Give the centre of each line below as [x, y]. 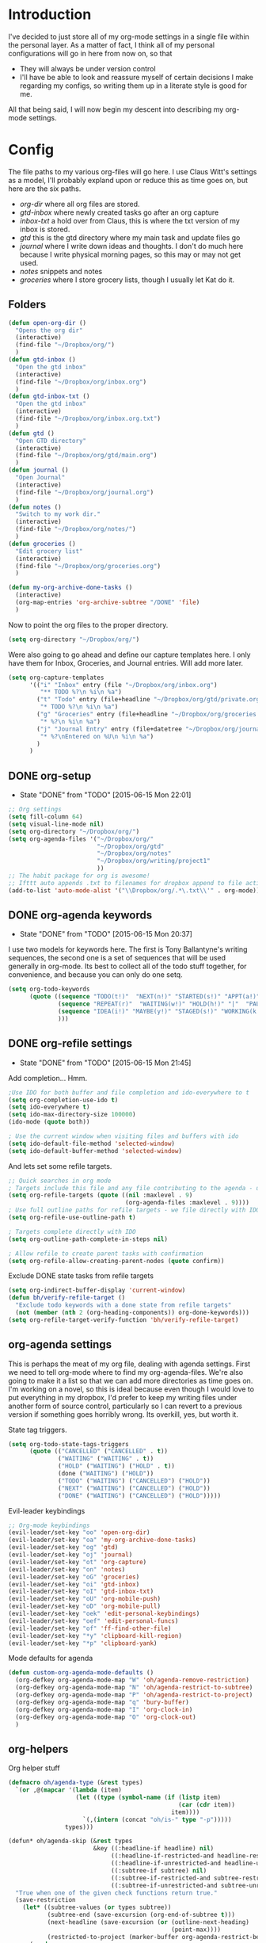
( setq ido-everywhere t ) [49, 1107]
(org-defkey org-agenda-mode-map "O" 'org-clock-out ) [106, 1717]
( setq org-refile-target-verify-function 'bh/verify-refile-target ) [123, 1320]
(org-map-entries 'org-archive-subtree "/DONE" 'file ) [108, 603]
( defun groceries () [42, 544]
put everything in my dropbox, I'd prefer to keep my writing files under [123, 1397]
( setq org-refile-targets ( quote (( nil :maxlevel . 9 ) [101, 1195]
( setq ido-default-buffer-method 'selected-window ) [95, 1151]
